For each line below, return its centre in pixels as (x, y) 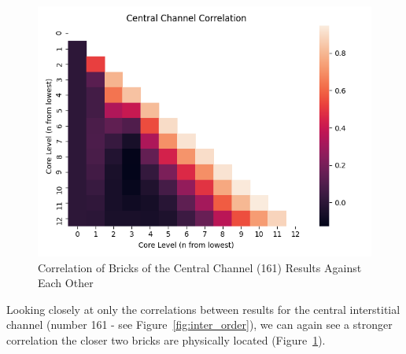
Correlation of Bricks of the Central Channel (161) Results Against (200, 267)
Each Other (66, 283)
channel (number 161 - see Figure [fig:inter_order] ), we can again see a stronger (199, 324)
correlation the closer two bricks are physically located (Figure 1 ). (166, 339)
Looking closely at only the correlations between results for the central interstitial (203, 309)
